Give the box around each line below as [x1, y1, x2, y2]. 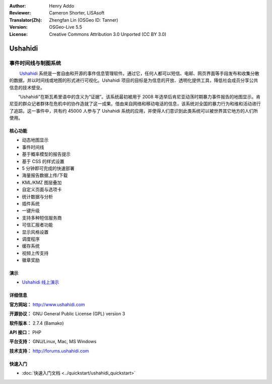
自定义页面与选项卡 [22, 187, 62, 193]
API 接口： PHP [9, 330, 42, 336]
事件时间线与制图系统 [9, 60, 61, 67]
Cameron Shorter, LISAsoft [49, 10, 105, 16]
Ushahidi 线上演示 [22, 279, 59, 285]
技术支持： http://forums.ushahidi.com [9, 348, 89, 354]
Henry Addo [49, 3, 75, 9]
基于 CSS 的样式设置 [22, 158, 65, 164]
